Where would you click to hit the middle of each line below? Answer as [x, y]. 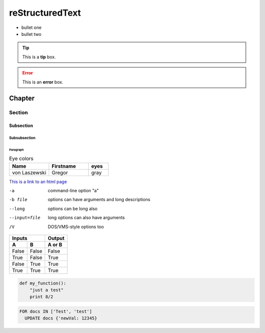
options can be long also [73, 208]
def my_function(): [43, 283]
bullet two [31, 34]
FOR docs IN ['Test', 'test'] [56, 311]
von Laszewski [29, 173]
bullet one [31, 27]
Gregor [60, 173]
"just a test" [47, 290]
